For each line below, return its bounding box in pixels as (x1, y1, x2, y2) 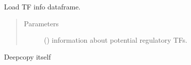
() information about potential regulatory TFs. (44, 35, 187, 45)
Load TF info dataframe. (4, 1, 81, 11)
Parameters (24, 18, 59, 28)
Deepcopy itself (4, 51, 51, 62)
